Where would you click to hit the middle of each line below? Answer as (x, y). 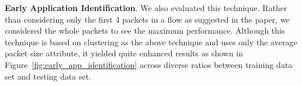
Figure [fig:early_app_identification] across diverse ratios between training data (149, 64)
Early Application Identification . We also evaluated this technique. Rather (146, 8)
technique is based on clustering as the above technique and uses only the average (151, 42)
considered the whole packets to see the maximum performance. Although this (145, 31)
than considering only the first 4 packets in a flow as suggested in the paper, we (147, 19)
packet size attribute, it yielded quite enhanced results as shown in (124, 53)
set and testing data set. (48, 76)
